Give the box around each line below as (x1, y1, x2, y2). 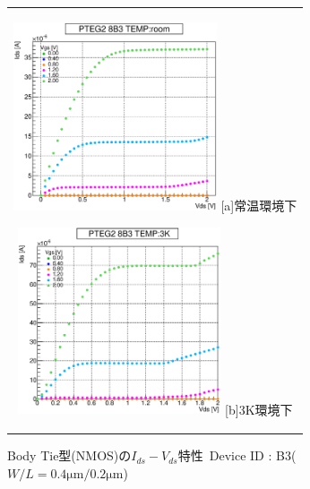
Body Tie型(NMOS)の (7, 446, 132, 465)
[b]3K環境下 (225, 399, 293, 418)
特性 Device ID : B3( (177, 446, 297, 465)
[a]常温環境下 (220, 196, 297, 215)
